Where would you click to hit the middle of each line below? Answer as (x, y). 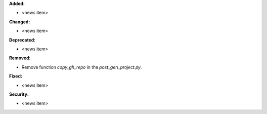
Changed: (20, 22)
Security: (19, 94)
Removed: (20, 58)
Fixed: (16, 76)
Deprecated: (22, 40)
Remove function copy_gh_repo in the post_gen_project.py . (82, 67)
